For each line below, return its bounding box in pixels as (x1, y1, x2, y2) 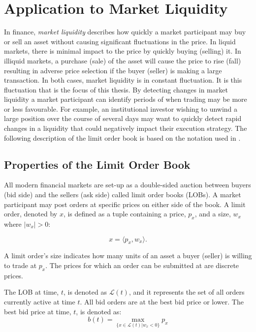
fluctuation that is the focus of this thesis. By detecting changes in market (4, 84, 228, 94)
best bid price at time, (4, 306, 71, 316)
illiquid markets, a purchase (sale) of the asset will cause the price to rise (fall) (4, 55, 241, 65)
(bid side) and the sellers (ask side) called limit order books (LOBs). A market (4, 189, 241, 200)
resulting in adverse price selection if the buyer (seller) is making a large (4, 65, 222, 75)
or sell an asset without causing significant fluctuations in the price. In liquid (4, 36, 236, 46)
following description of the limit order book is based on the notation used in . (4, 132, 241, 143)
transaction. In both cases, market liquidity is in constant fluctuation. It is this (4, 75, 242, 85)
